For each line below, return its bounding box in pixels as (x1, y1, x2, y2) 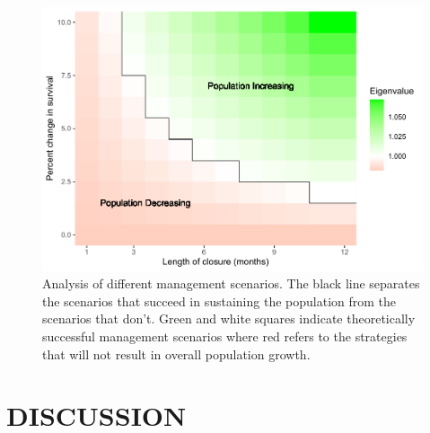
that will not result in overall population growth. (42, 344, 311, 363)
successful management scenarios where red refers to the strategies (42, 326, 408, 345)
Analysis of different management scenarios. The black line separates (42, 274, 420, 293)
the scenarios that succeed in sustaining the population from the (42, 291, 397, 310)
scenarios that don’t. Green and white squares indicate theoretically (42, 309, 416, 328)
